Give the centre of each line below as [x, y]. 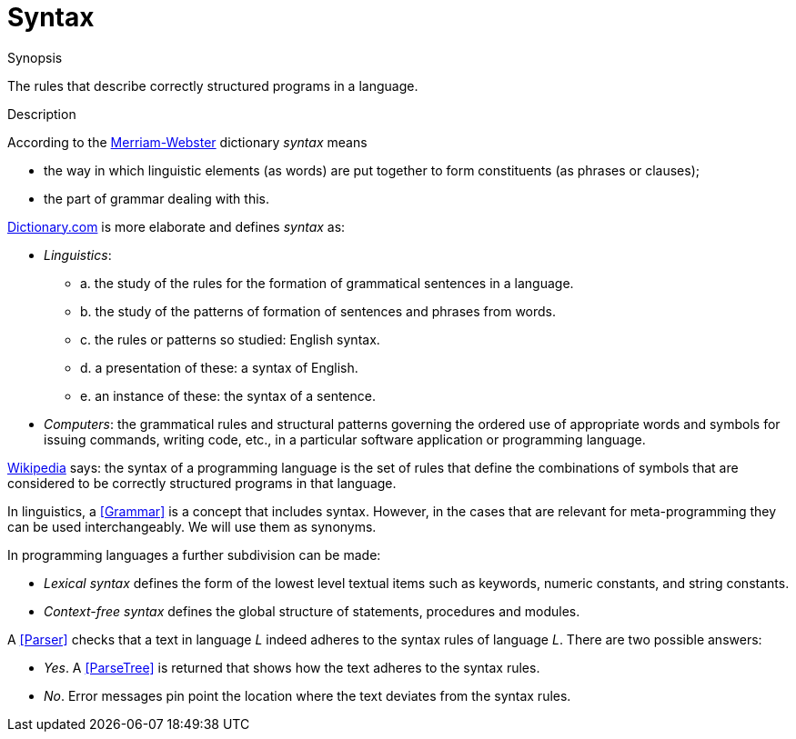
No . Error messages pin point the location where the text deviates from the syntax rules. [307, 695]
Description [42, 114]
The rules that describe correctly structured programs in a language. [213, 85]
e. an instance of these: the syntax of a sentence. [228, 395]
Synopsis [35, 57]
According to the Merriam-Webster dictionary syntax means [187, 142]
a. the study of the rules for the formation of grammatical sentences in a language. [327, 283]
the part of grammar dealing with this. [156, 198]
